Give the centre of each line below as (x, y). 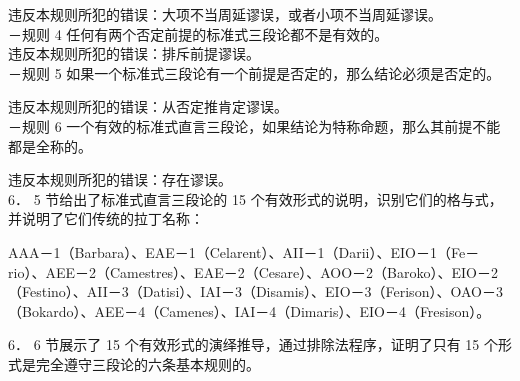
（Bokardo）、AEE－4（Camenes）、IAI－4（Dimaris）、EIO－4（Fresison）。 (249, 310)
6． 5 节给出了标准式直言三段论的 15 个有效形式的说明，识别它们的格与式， (255, 198)
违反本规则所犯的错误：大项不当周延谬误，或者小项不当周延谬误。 (225, 14)
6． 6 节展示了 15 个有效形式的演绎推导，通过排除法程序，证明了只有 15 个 (253, 344)
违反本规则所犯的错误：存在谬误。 (120, 179)
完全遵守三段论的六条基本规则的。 (147, 363)
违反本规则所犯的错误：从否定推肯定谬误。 (148, 106)
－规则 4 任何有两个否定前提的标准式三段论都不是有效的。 (198, 33)
